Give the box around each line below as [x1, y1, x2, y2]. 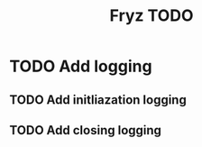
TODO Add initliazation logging [9, 92, 187, 107]
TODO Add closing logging [9, 123, 162, 138]
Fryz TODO [109, 5, 194, 26]
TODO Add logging [9, 56, 152, 77]
